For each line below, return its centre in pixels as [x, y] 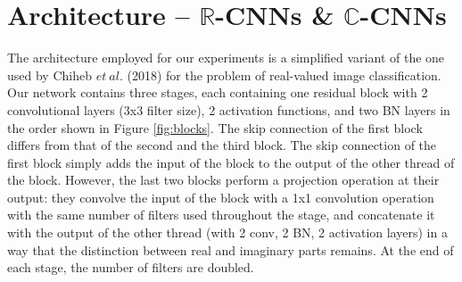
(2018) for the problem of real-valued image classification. [284, 75]
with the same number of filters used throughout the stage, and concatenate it [221, 215]
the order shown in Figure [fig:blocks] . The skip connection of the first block [215, 127]
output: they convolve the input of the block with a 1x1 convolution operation [221, 197]
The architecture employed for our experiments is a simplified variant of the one [226, 58]
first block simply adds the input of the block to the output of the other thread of [231, 162]
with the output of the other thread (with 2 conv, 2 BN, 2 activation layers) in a [227, 232]
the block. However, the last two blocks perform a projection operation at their [223, 180]
